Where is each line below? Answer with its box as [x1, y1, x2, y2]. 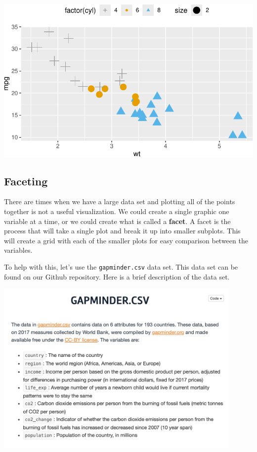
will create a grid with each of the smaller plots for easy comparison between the [4, 235, 248, 245]
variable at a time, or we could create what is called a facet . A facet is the [4, 216, 231, 226]
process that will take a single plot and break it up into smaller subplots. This [4, 226, 241, 236]
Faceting [4, 173, 48, 188]
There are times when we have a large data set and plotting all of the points [4, 196, 235, 207]
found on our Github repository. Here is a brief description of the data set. [4, 271, 230, 282]
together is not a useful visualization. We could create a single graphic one [4, 206, 229, 217]
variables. [4, 245, 33, 255]
